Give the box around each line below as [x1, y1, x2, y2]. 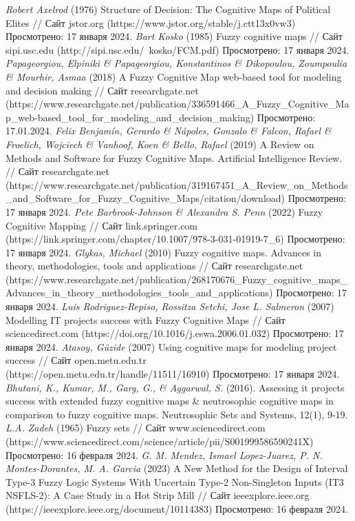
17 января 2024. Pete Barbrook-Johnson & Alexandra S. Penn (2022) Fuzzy [6, 204, 323, 218]
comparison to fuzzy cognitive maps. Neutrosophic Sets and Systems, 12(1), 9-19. [6, 407, 348, 421]
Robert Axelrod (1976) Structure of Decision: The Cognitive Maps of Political [6, 2, 331, 16]
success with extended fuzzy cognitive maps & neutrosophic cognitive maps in [6, 394, 334, 408]
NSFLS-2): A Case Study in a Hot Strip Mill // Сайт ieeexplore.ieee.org [6, 488, 310, 502]
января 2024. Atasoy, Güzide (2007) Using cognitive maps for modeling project [6, 339, 337, 354]
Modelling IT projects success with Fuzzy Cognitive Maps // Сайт [6, 312, 286, 327]
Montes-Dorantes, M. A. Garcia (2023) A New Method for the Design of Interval [6, 461, 348, 476]
